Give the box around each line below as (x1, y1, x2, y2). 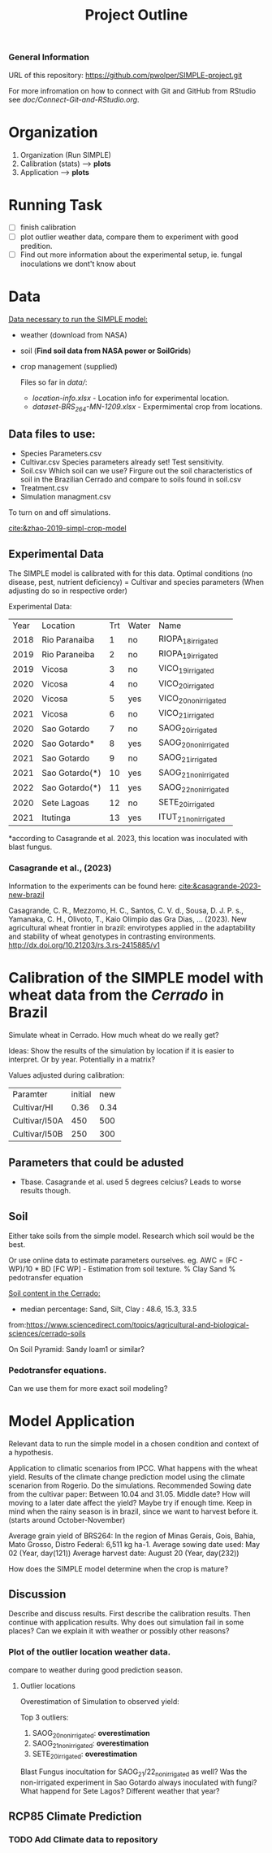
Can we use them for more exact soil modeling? (8, 1383, 168, 1393)
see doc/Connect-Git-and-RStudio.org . (8, 94, 140, 104)
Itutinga (41, 812, 71, 823)
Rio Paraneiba (41, 648, 95, 660)
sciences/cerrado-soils (8, 1328, 86, 1339)
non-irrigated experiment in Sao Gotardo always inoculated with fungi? (19, 1777, 257, 1787)
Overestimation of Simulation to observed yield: (19, 1696, 180, 1706)
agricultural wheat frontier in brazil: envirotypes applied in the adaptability (8, 922, 256, 932)
